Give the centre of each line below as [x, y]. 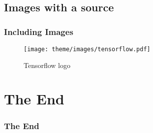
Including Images [39, 31]
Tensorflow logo [47, 65]
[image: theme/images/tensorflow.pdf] [87, 49]
